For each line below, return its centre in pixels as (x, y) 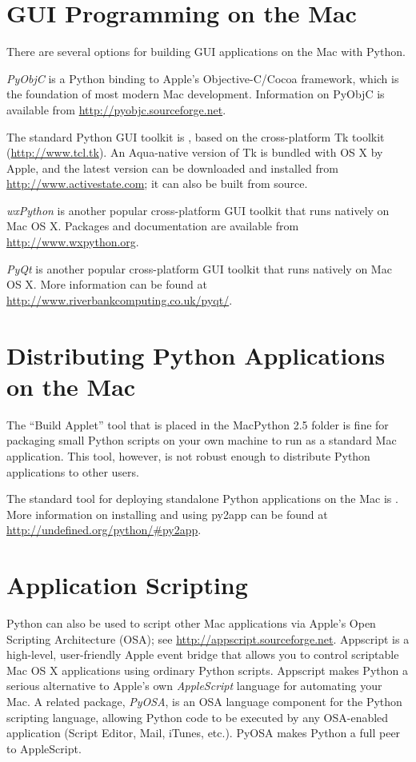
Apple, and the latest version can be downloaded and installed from (172, 168)
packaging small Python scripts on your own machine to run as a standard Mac (202, 440)
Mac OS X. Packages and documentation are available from (153, 226)
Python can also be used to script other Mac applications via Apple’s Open (191, 623)
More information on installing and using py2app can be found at (167, 514)
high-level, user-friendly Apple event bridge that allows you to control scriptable (203, 654)
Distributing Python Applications (196, 355)
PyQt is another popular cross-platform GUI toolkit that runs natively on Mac (199, 268)
